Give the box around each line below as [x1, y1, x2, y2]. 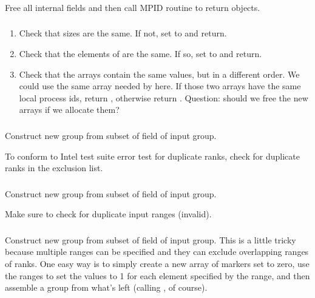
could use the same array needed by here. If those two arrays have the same [19, 80, 301, 92]
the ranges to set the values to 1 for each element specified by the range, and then [5, 269, 310, 282]
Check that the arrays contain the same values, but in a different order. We [19, 67, 300, 80]
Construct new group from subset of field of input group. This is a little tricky [5, 233, 296, 246]
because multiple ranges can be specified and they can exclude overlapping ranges [5, 245, 309, 258]
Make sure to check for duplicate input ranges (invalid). [5, 208, 212, 220]
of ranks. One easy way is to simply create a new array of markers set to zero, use [5, 257, 310, 269]
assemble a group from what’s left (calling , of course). [5, 281, 208, 294]
